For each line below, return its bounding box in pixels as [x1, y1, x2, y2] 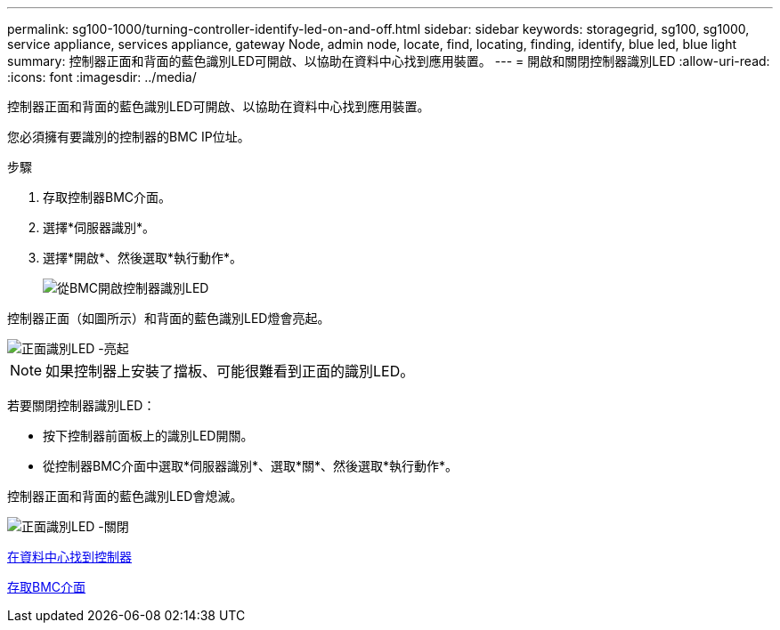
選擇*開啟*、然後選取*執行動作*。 [43, 250, 243, 265]
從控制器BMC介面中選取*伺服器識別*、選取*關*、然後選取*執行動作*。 [43, 458, 459, 473]
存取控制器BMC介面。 [43, 190, 172, 205]
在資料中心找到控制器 [7, 549, 132, 564]
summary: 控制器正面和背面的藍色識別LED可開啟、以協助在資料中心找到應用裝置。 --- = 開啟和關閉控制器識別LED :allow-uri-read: [7, 53, 770, 69]
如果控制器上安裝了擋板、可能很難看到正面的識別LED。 [45, 362, 415, 380]
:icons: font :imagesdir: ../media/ [7, 69, 197, 85]
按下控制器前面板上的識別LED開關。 [43, 428, 254, 443]
